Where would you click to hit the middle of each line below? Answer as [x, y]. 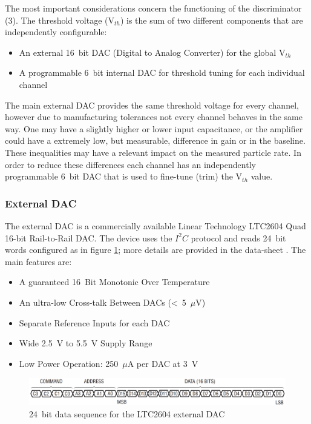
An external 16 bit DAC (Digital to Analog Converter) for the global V [152, 52]
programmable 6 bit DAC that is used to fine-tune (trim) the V [124, 176]
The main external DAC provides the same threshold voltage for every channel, [152, 105]
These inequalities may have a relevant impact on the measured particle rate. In [153, 152]
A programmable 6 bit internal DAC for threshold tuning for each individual [162, 72]
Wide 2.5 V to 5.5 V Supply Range [86, 343]
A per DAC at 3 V [163, 363]
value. [262, 176]
